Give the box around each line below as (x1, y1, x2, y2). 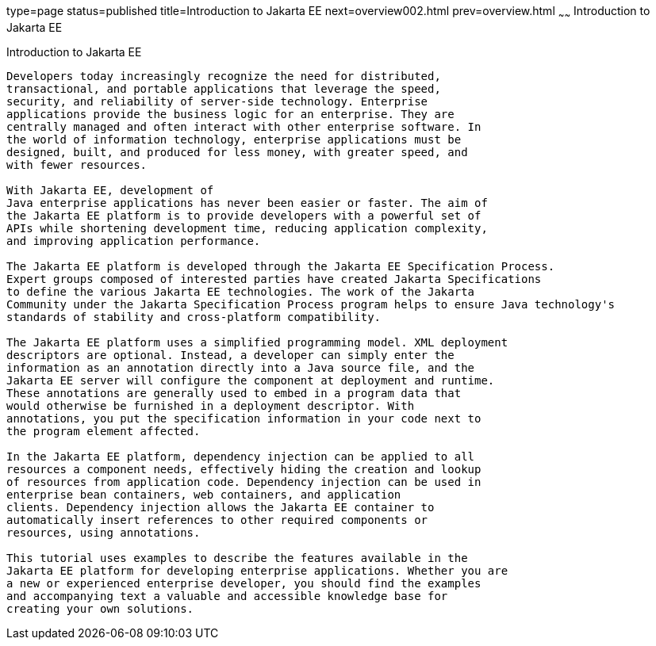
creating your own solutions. (6, 602, 194, 615)
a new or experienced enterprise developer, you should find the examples (6, 576, 481, 590)
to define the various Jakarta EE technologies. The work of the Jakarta (6, 285, 475, 298)
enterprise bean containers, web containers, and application (6, 487, 401, 501)
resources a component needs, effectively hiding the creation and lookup (6, 462, 481, 476)
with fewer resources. (6, 158, 148, 171)
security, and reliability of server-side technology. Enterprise (6, 94, 428, 108)
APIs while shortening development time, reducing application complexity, (6, 221, 488, 235)
